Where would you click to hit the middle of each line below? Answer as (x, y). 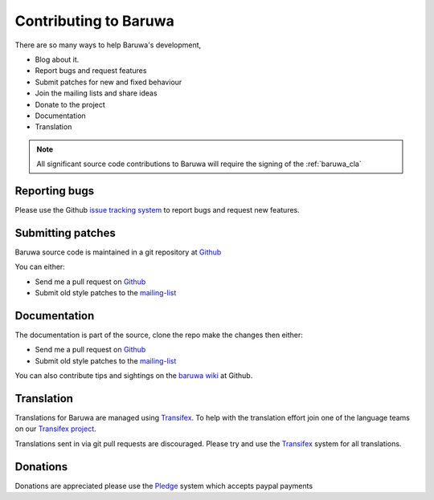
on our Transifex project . (55, 429)
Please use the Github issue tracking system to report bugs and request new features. (158, 209)
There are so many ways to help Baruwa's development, (108, 45)
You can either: (40, 267)
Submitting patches (65, 233)
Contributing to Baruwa (94, 21)
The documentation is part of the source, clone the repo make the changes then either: (159, 335)
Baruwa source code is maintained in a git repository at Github (118, 252)
